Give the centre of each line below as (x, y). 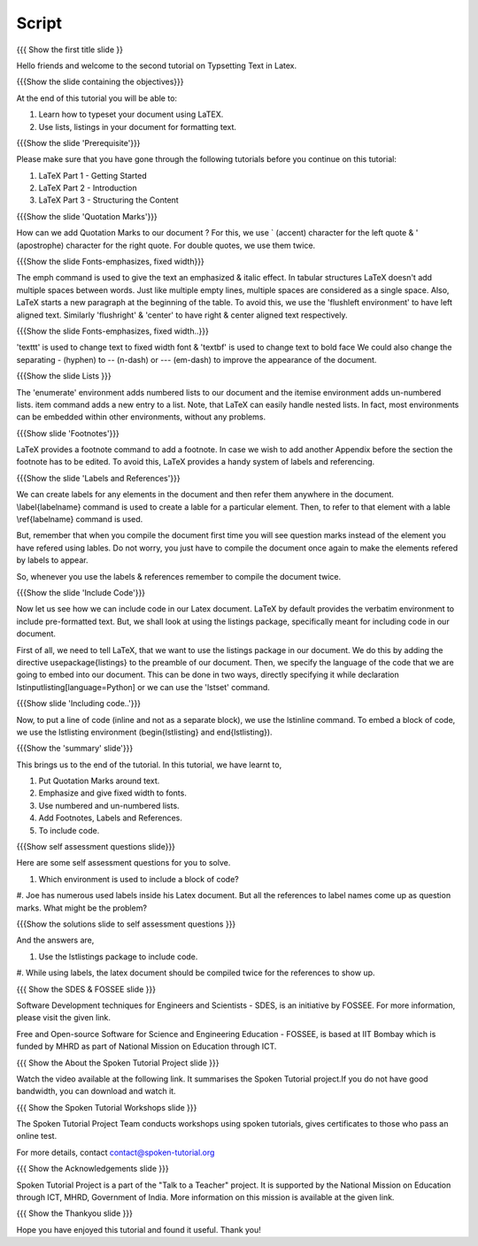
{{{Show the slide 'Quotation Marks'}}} (87, 216)
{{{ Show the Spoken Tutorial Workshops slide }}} (107, 1107)
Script (39, 23)
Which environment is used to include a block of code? (139, 879)
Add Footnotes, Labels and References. (111, 818)
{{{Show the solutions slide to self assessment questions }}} (126, 924)
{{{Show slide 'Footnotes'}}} (68, 433)
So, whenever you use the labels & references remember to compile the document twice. (179, 576)
